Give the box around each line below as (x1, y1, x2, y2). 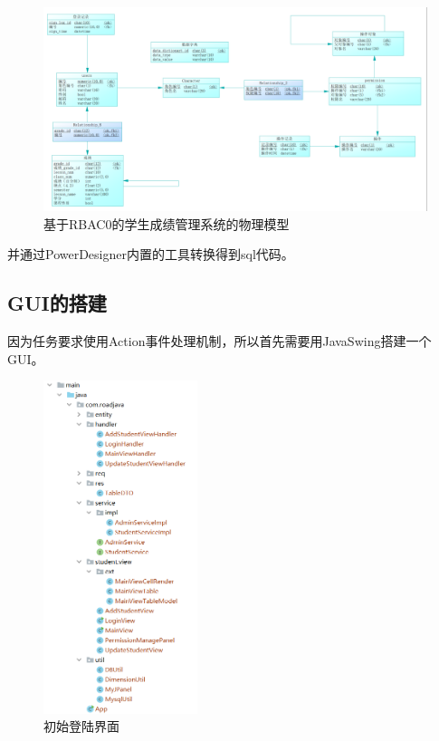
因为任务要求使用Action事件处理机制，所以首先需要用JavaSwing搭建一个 (7, 332, 432, 351)
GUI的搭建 (7, 289, 107, 317)
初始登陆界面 (43, 717, 119, 736)
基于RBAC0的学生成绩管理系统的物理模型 (43, 214, 290, 233)
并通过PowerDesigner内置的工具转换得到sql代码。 (7, 245, 294, 264)
